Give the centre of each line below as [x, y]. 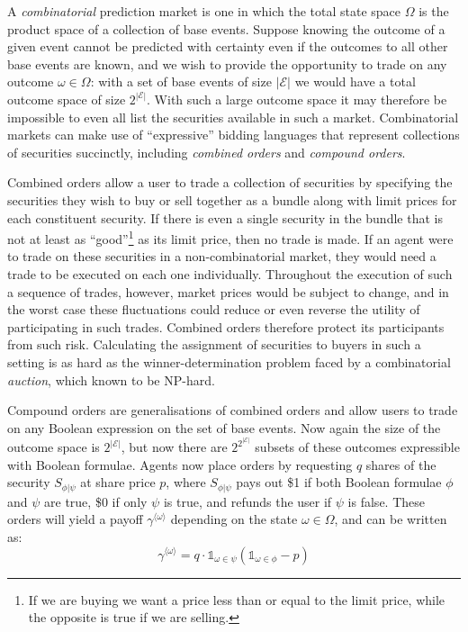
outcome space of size [67, 99]
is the [434, 11]
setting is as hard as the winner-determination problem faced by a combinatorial [229, 361]
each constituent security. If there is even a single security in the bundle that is [225, 217]
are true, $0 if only [96, 501]
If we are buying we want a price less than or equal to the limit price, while [237, 599]
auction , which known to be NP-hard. [111, 379]
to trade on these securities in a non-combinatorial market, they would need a [222, 256]
